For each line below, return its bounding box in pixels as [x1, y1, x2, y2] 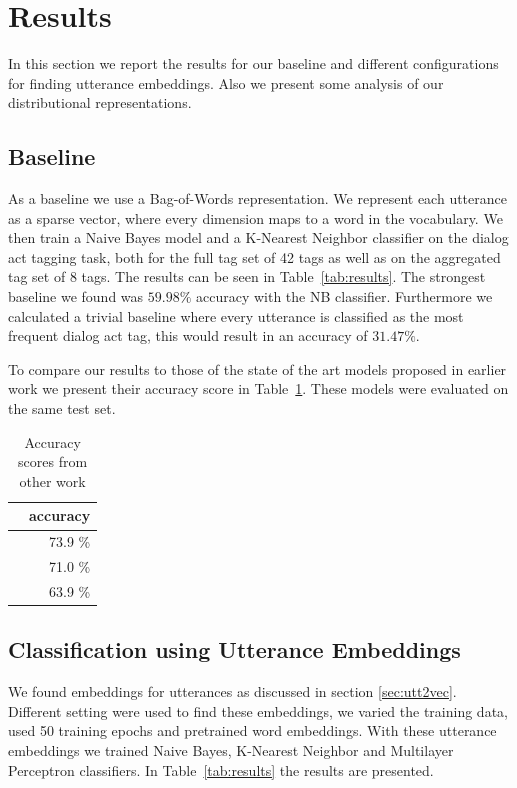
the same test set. [8, 398, 116, 419]
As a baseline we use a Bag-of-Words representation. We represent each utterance [8, 188, 507, 209]
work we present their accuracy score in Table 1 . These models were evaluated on [8, 378, 509, 399]
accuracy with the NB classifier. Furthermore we [195, 286, 493, 307]
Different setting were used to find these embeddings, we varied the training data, [8, 700, 508, 721]
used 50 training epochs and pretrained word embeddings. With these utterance [8, 720, 497, 741]
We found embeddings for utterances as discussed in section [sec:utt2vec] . [8, 681, 457, 702]
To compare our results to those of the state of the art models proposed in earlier [8, 358, 507, 379]
